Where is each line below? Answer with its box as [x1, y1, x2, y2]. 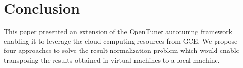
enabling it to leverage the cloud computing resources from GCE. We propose [4, 35, 238, 46]
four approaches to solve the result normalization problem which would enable [4, 45, 239, 55]
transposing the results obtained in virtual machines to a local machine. [4, 54, 220, 65]
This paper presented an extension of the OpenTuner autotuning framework [4, 26, 233, 36]
